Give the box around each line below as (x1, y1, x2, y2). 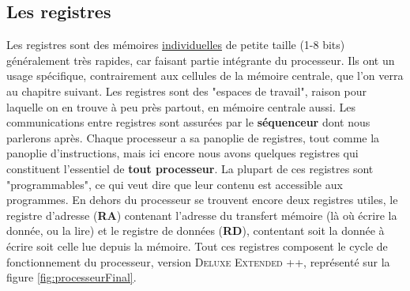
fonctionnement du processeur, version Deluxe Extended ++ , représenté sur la (6, 253, 390, 270)
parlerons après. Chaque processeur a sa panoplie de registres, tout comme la (6, 129, 380, 145)
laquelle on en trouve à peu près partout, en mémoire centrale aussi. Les (6, 98, 356, 115)
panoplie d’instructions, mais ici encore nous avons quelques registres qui (6, 145, 359, 161)
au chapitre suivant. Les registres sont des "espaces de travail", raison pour (6, 82, 367, 99)
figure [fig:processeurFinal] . (6, 269, 137, 285)
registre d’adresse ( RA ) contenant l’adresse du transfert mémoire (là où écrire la (6, 206, 397, 223)
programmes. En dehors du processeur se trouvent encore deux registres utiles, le (6, 191, 398, 208)
